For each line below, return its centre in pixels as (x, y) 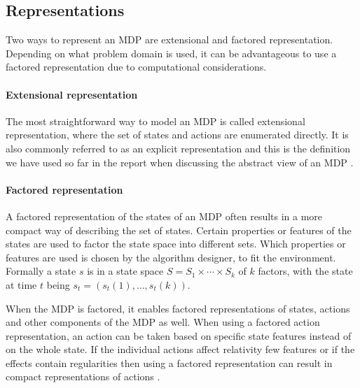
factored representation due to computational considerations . (136, 67)
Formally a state (41, 271)
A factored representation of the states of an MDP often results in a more (164, 216)
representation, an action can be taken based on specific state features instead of (179, 335)
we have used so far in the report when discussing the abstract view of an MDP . (180, 162)
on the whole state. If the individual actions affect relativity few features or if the (180, 349)
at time (21, 284)
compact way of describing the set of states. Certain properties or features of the (179, 230)
